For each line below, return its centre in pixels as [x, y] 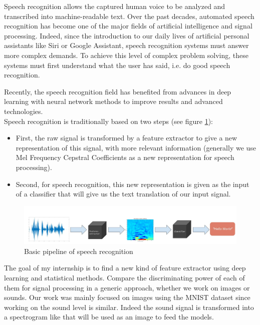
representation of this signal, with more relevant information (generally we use [136, 147]
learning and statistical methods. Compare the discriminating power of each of [124, 278]
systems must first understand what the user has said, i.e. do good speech [117, 65]
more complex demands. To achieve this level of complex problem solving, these [126, 55]
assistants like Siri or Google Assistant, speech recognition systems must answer [126, 45]
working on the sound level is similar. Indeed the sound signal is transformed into [129, 307]
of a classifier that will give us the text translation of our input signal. [123, 194]
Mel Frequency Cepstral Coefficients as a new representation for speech [125, 157]
